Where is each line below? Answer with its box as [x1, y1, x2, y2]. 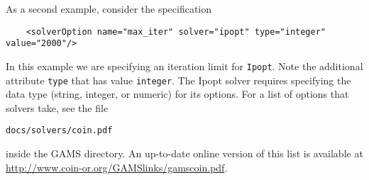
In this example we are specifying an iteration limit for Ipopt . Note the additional [6, 58, 363, 73]
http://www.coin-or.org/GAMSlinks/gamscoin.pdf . [6, 159, 228, 174]
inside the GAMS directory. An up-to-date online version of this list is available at [6, 146, 363, 161]
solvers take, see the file [6, 100, 109, 115]
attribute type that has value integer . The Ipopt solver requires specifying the [6, 72, 351, 87]
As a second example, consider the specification [6, 1, 212, 16]
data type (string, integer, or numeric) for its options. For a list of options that [6, 86, 349, 101]
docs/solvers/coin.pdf [6, 125, 113, 136]
